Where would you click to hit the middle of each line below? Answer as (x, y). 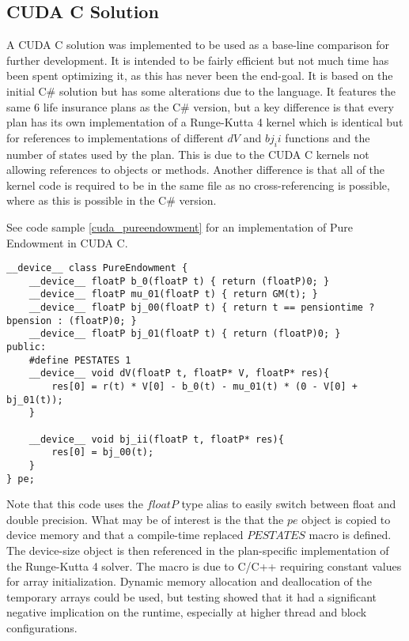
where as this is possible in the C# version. (112, 200)
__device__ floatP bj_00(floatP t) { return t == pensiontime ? (202, 308)
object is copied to (346, 519)
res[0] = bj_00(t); (103, 452)
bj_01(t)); (35, 400)
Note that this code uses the (75, 504)
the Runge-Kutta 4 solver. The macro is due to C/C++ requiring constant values (204, 566)
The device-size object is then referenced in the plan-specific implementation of (198, 551)
